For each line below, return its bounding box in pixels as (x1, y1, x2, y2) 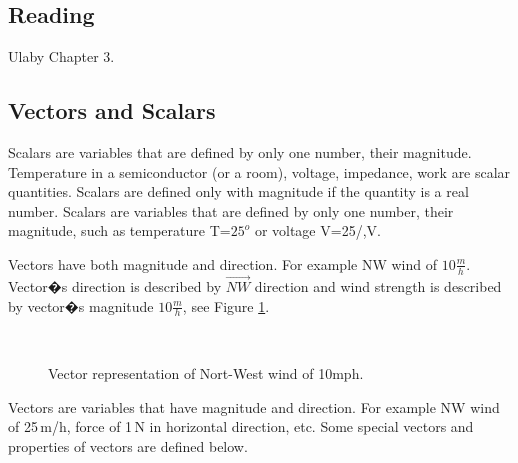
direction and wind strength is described (254, 276, 502, 297)
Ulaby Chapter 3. (8, 46, 115, 67)
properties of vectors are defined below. (8, 435, 248, 456)
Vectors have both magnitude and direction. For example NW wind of (8, 253, 437, 274)
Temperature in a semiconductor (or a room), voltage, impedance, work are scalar (8, 161, 511, 182)
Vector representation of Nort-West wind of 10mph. (48, 363, 364, 384)
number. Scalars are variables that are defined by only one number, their (8, 200, 454, 221)
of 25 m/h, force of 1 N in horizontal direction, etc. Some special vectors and (8, 416, 474, 437)
